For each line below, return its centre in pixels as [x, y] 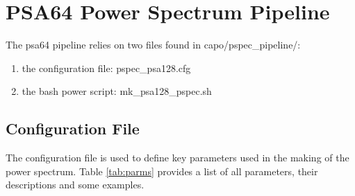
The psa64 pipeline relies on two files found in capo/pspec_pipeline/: [153, 45]
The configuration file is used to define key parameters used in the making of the [177, 158]
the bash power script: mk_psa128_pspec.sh [117, 91]
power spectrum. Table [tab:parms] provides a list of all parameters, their [162, 171]
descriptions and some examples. [75, 185]
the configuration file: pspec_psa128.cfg [106, 68]
